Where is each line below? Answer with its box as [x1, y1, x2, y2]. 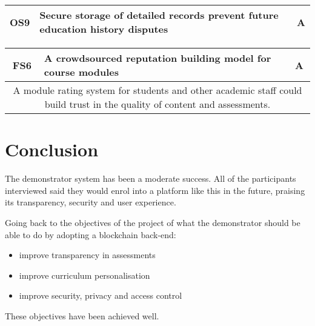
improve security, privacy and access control [19, 289, 182, 302]
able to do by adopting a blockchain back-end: [5, 228, 176, 241]
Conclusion [5, 137, 99, 162]
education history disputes [39, 22, 168, 36]
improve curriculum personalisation [19, 268, 150, 281]
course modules [44, 65, 119, 79]
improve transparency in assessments [19, 248, 156, 261]
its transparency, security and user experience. [5, 196, 176, 208]
